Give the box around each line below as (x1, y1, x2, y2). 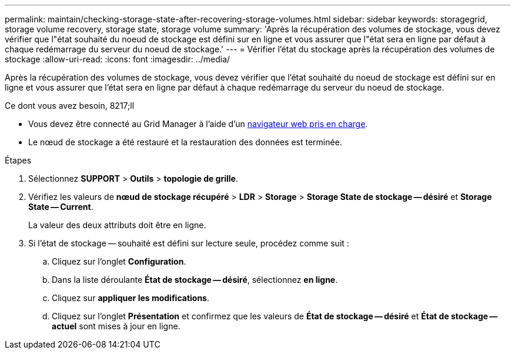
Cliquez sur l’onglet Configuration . (52, 256, 186, 266)
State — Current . (28, 202, 93, 212)
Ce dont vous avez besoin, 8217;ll (5, 101, 135, 111)
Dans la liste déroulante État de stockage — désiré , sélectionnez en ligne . (52, 275, 338, 285)
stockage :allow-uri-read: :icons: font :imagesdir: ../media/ (5, 54, 230, 64)
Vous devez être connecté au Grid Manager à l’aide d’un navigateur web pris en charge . (28, 119, 368, 129)
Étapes (5, 155, 32, 165)
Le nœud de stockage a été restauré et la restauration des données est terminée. (28, 137, 342, 147)
